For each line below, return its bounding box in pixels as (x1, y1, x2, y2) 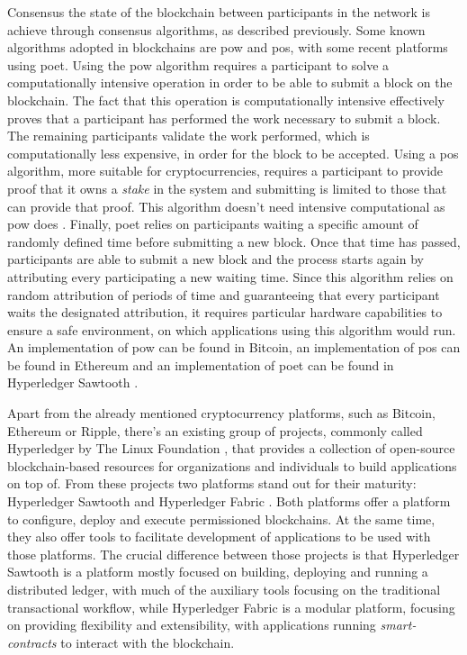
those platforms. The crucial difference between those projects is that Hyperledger (7, 544, 460, 563)
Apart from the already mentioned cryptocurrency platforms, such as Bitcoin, (7, 404, 436, 423)
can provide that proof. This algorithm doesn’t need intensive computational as (7, 196, 445, 215)
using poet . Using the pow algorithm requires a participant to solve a (7, 55, 390, 74)
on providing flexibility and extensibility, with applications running (7, 615, 376, 634)
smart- (380, 615, 417, 634)
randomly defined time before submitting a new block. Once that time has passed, (7, 232, 461, 250)
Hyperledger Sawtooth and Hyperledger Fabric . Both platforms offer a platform (7, 492, 451, 511)
